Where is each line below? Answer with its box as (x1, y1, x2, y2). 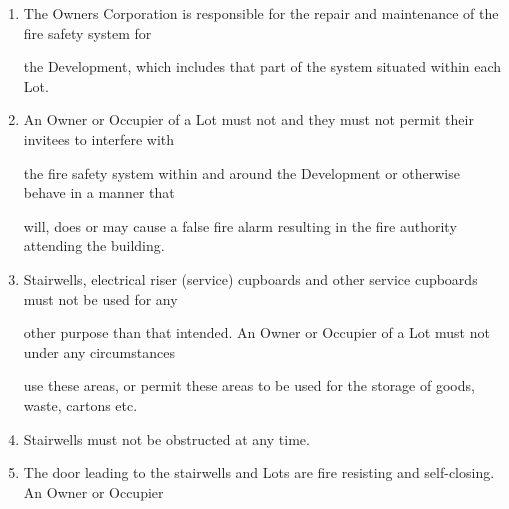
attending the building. (23, 235, 165, 256)
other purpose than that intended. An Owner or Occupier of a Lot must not (23, 322, 490, 343)
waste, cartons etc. (23, 394, 138, 415)
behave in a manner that (23, 182, 175, 203)
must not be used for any (23, 288, 178, 309)
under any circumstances (23, 341, 175, 362)
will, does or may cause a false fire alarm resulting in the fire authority (23, 215, 457, 236)
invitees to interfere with (23, 128, 175, 149)
